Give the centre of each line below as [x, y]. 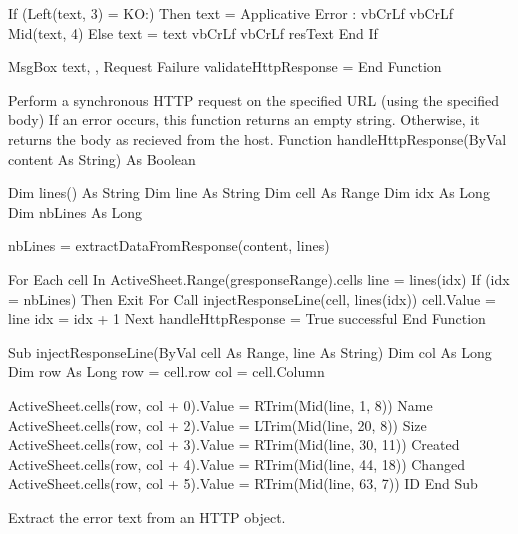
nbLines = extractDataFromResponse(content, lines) [169, 245]
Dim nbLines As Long [75, 211]
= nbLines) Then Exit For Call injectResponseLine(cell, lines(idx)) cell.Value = [252, 298]
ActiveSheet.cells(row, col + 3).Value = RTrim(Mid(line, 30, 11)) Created [234, 444]
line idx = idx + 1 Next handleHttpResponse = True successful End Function [247, 318]
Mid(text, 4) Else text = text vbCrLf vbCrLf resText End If [193, 32]
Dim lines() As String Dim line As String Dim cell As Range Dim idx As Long [249, 192]
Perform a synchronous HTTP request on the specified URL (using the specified [253, 99]
